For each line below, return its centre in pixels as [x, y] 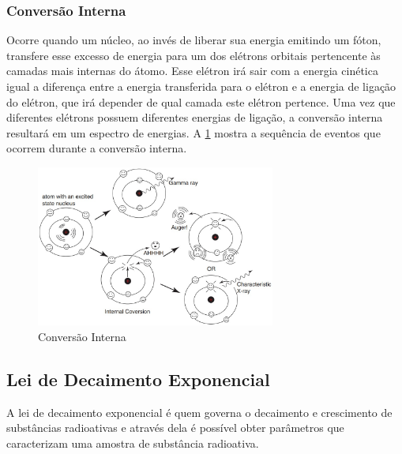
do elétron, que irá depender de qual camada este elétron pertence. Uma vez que [201, 101]
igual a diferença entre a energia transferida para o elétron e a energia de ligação [201, 86]
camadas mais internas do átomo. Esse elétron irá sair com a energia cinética [192, 71]
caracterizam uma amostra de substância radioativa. [133, 443]
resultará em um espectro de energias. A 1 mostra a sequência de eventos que [193, 132]
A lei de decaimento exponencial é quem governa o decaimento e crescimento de [199, 412]
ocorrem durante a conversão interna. [97, 148]
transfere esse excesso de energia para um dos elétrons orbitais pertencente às [193, 55]
